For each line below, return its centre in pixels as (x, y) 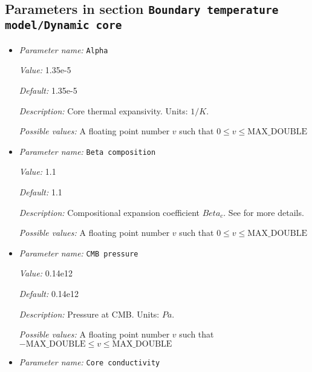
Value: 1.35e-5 (45, 70)
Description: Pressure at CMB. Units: (89, 314)
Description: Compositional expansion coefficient (109, 212)
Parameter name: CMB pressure (79, 253)
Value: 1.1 (37, 171)
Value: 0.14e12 (46, 273)
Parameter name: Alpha (63, 49)
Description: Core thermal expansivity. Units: (103, 110)
